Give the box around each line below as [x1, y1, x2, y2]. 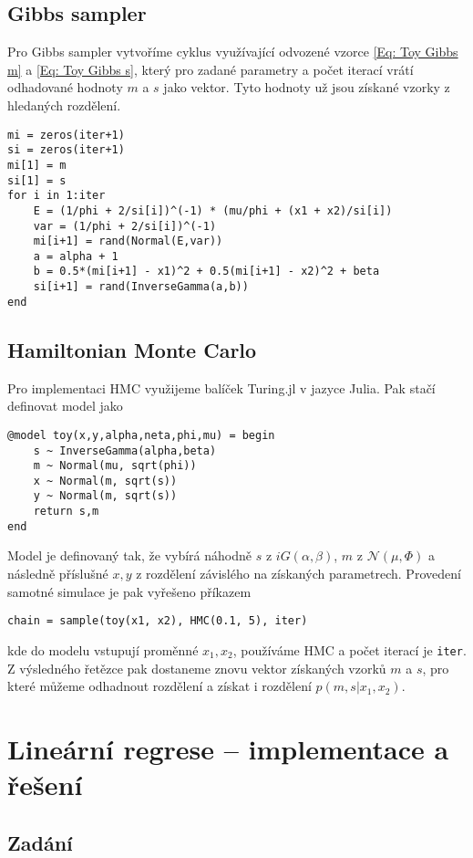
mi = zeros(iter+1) [7, 128, 125, 141]
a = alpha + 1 [33, 249, 118, 263]
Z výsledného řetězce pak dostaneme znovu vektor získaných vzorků [7, 658, 386, 677]
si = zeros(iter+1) [7, 143, 125, 157]
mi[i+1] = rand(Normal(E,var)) [33, 235, 223, 248]
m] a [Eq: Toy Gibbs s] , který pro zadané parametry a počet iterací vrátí [7, 59, 414, 78]
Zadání [7, 828, 73, 856]
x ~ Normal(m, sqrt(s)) [33, 474, 178, 487]
